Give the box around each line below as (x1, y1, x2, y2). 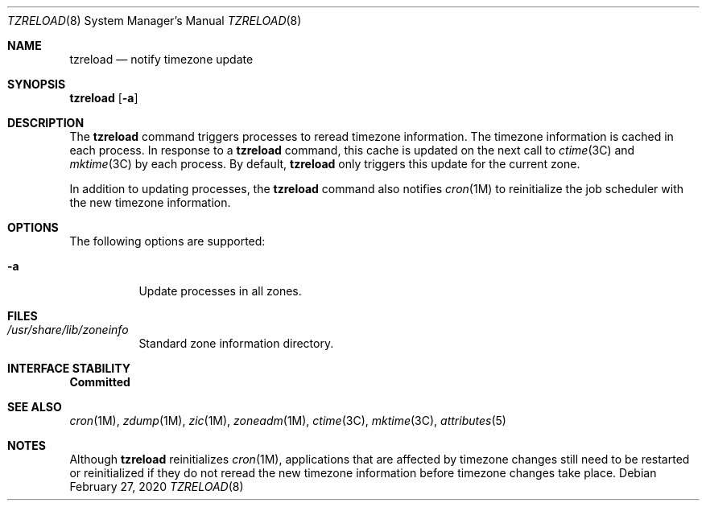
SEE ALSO (7, 400, 62, 414)
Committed (69, 375, 130, 389)
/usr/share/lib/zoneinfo (7, 323, 129, 336)
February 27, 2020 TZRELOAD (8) (69, 480, 244, 493)
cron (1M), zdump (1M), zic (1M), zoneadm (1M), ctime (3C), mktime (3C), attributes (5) (69, 414, 506, 427)
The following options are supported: (69, 234, 266, 248)
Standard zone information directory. (138, 336, 334, 350)
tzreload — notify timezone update (69, 52, 254, 66)
